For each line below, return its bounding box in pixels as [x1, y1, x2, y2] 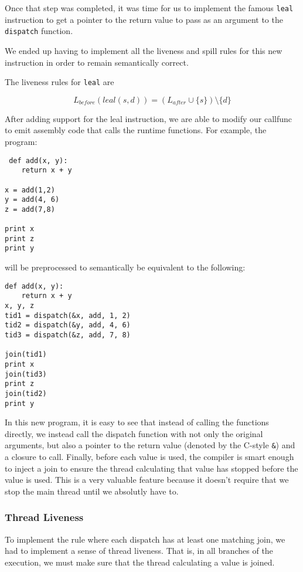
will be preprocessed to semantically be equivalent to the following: [5, 261, 246, 273]
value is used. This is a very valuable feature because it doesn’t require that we [5, 473, 289, 486]
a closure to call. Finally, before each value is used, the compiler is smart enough [5, 451, 294, 463]
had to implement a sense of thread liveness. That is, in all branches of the [5, 544, 273, 557]
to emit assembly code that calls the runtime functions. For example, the [5, 124, 267, 136]
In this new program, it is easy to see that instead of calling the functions [5, 416, 269, 428]
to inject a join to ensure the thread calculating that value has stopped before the [5, 462, 298, 474]
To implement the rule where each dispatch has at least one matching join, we [5, 533, 285, 545]
